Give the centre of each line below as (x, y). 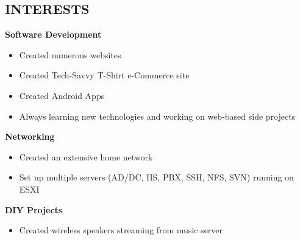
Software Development (53, 34)
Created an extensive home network (86, 156)
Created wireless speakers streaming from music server (121, 230)
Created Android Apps (62, 95)
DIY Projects (34, 209)
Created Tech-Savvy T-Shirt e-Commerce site (104, 75)
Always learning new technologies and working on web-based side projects (157, 116)
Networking (30, 136)
